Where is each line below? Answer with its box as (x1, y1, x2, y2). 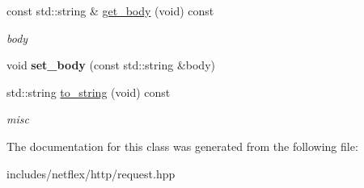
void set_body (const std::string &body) (6, 56, 215, 73)
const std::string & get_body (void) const (6, 2, 214, 19)
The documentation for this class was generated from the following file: (6, 137, 358, 154)
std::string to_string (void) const (6, 83, 171, 100)
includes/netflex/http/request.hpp (6, 165, 176, 182)
